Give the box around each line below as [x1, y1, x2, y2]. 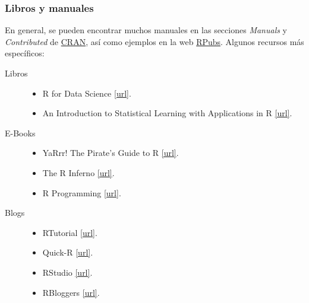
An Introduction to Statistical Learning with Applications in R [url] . [42, 107, 292, 119]
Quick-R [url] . [42, 246, 93, 259]
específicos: [5, 47, 45, 59]
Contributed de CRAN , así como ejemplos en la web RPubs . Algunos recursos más [5, 35, 304, 47]
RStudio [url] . [42, 266, 93, 278]
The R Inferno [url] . [42, 166, 115, 178]
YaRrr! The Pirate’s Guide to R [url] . [42, 146, 179, 159]
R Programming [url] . [42, 186, 121, 199]
